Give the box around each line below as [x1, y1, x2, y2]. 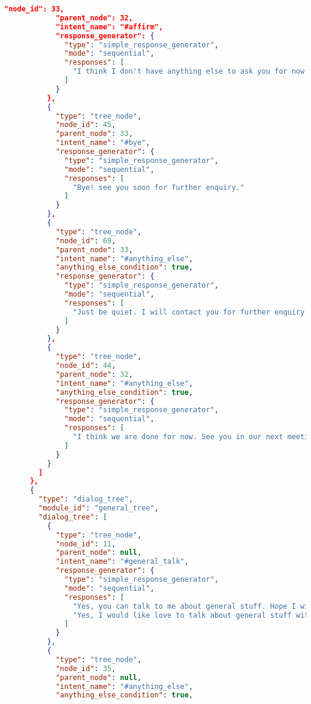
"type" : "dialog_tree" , [38, 495, 133, 504]
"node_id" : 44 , [55, 361, 116, 370]
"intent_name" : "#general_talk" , [55, 557, 189, 566]
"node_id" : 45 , [55, 120, 116, 129]
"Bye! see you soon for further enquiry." [73, 183, 244, 192]
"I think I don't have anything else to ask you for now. [73, 67, 309, 76]
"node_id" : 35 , [55, 664, 116, 673]
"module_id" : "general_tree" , [38, 504, 159, 512]
